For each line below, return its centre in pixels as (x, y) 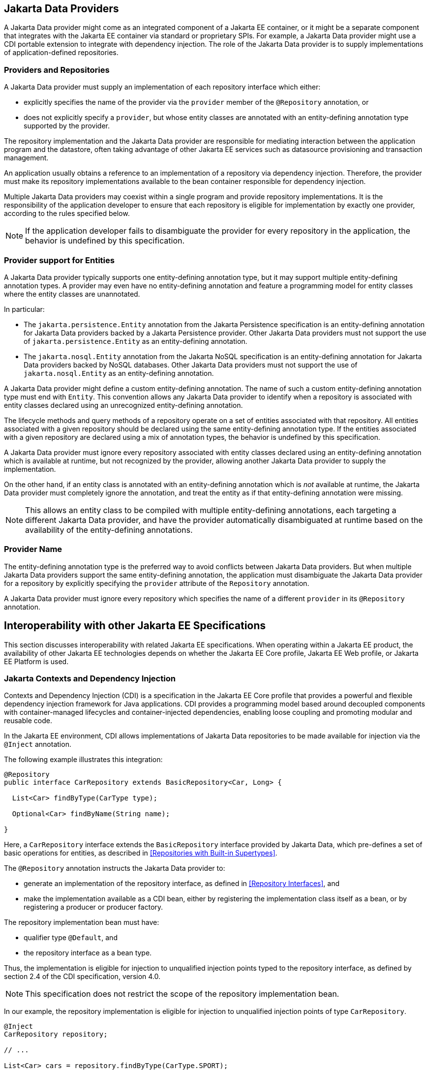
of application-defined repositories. (61, 53)
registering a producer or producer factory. (93, 907)
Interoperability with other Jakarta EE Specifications (135, 626)
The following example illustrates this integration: (83, 760)
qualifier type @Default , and (71, 938)
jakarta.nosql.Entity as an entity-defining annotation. (119, 373)
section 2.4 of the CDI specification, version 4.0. (82, 977)
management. (26, 158)
